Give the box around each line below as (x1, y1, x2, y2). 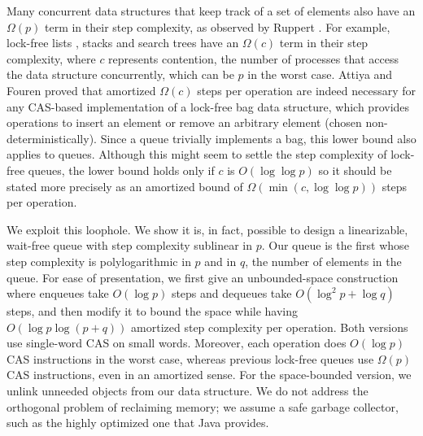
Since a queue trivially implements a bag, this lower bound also (100, 129, 416, 146)
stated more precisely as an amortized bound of (7, 177, 243, 194)
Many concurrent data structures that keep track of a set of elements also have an (7, 2, 416, 19)
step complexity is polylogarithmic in (7, 252, 191, 269)
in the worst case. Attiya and (247, 66, 393, 83)
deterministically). (7, 129, 97, 146)
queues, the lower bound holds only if (28, 161, 215, 178)
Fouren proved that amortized (7, 81, 156, 98)
